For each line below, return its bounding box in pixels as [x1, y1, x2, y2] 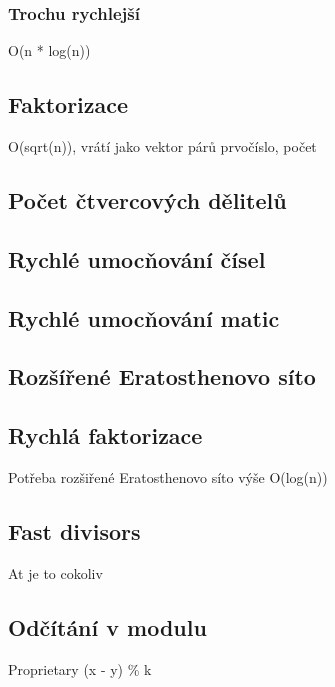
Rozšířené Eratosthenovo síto [8, 361, 316, 392]
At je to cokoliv [8, 562, 103, 583]
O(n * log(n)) [8, 40, 91, 61]
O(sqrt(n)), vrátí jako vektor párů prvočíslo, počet [8, 136, 317, 157]
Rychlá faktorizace [8, 420, 203, 451]
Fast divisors [8, 515, 141, 546]
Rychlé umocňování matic [8, 302, 280, 333]
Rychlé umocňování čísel [8, 243, 266, 274]
